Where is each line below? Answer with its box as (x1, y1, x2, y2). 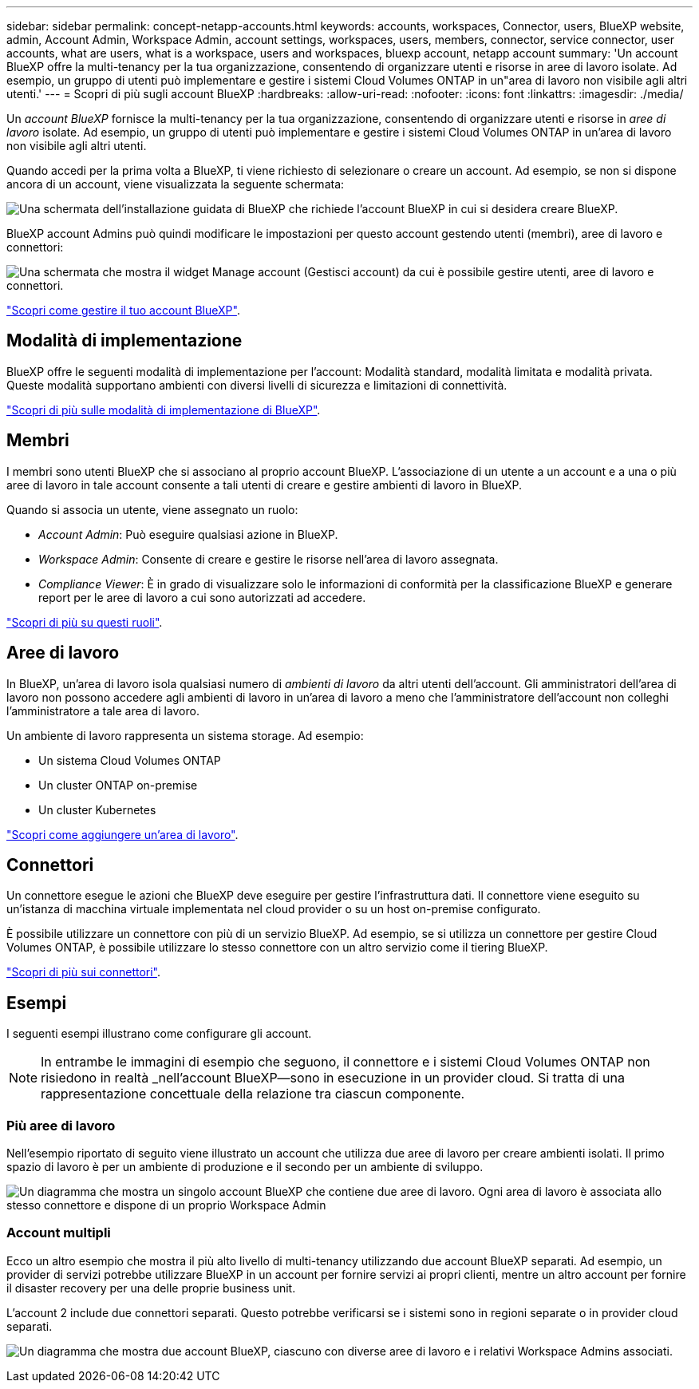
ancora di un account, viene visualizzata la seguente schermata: (6, 177, 345, 191)
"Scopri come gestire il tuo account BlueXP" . (6, 303, 240, 317)
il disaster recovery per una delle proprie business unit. (6, 1280, 296, 1295)
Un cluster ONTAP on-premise (38, 778, 198, 792)
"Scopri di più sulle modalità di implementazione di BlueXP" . (6, 402, 321, 417)
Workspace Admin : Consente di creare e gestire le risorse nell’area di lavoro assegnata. (38, 552, 499, 566)
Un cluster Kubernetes (38, 802, 156, 817)
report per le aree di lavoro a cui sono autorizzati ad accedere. (38, 590, 366, 604)
